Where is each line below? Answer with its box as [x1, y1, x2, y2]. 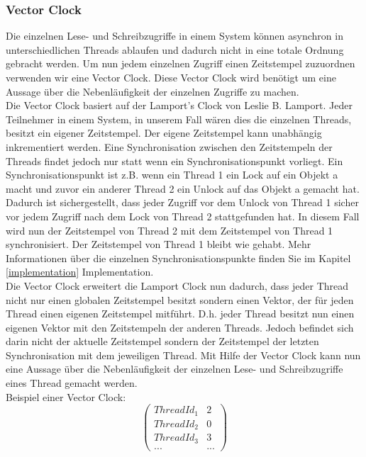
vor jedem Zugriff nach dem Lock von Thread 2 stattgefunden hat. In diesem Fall [6, 208, 360, 223]
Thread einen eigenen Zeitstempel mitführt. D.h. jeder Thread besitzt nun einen [6, 306, 355, 321]
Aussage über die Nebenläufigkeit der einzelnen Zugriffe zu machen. [6, 84, 299, 98]
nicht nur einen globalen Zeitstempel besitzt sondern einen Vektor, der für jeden [6, 292, 354, 307]
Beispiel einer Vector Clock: [6, 389, 126, 404]
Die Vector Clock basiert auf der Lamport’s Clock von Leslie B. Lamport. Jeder [6, 98, 353, 113]
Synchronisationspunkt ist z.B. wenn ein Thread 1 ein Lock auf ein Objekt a [6, 167, 338, 182]
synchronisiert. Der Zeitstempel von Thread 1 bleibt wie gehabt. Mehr [6, 237, 311, 252]
